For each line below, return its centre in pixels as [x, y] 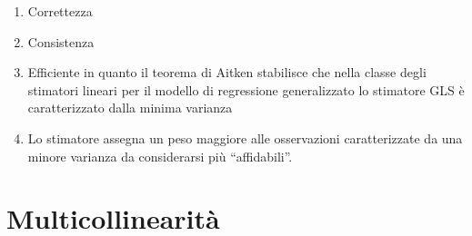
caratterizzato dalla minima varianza [130, 108]
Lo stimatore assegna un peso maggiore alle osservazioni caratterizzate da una [245, 138]
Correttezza [60, 11]
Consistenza [61, 41]
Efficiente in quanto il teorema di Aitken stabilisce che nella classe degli [227, 72]
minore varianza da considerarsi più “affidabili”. [160, 156]
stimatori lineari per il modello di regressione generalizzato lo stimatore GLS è [246, 89]
